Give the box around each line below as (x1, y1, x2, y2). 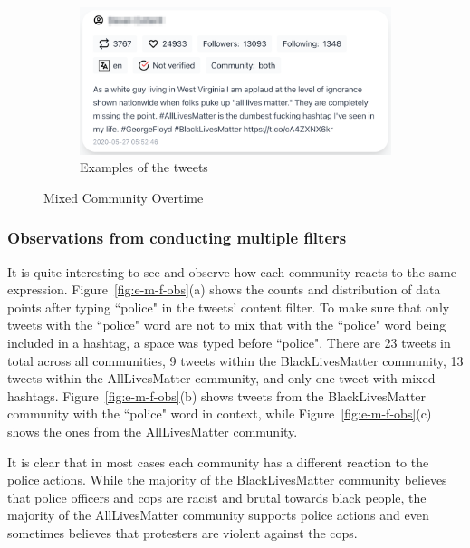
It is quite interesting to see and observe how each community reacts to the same (7, 262, 456, 281)
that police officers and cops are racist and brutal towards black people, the (7, 487, 427, 506)
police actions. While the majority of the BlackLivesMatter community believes (7, 470, 447, 489)
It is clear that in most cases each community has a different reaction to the (7, 452, 429, 471)
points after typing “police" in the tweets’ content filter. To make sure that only (7, 297, 450, 316)
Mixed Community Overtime (43, 187, 204, 207)
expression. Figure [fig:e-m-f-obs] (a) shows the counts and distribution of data (7, 280, 441, 299)
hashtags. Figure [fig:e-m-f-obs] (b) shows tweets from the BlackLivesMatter (7, 386, 427, 405)
